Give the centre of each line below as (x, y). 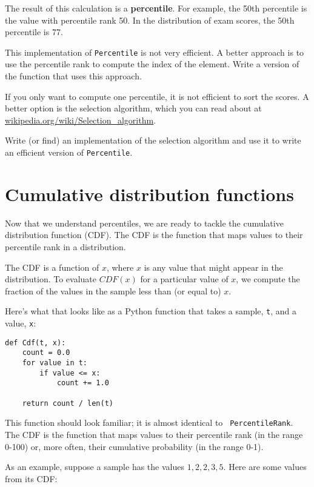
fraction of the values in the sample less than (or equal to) (113, 290)
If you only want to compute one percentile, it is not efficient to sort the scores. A (157, 96)
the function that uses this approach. (73, 76)
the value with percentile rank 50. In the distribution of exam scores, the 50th (150, 20)
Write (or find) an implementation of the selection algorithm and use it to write (153, 140)
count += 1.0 (83, 383)
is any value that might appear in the (213, 267)
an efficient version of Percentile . (69, 152)
